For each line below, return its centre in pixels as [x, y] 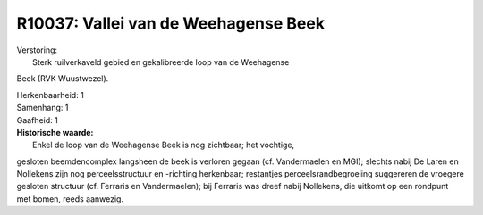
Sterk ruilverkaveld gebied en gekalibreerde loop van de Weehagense [161, 62]
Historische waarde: [55, 132]
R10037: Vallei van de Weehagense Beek [171, 23]
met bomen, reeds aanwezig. [70, 198]
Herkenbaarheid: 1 [50, 95]
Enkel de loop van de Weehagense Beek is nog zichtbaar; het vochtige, [164, 145]
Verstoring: [37, 50]
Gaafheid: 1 [37, 120]
